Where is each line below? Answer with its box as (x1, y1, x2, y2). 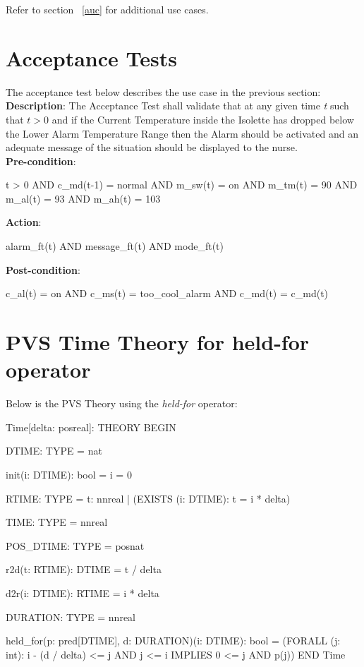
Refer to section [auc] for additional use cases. (6, 2, 209, 16)
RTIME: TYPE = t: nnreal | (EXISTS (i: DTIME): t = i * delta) (6, 491, 291, 505)
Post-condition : (6, 262, 80, 277)
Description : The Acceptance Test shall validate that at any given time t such (6, 98, 349, 113)
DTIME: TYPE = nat (6, 443, 102, 458)
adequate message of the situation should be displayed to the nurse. (6, 140, 298, 155)
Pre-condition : (6, 153, 76, 168)
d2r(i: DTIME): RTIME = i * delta (6, 585, 159, 600)
